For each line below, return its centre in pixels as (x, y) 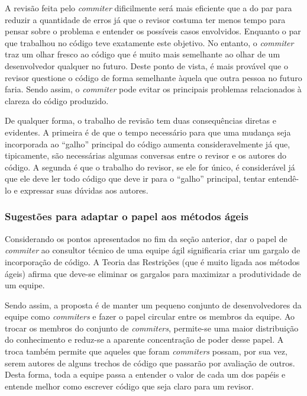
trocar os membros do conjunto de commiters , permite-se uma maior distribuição (152, 328)
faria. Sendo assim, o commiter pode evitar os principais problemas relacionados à (153, 89)
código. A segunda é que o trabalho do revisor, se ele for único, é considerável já (150, 167)
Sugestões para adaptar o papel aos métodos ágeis (127, 216)
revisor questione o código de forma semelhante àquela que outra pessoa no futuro (153, 77)
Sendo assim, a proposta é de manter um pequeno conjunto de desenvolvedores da (153, 305)
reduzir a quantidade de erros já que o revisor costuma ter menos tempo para (145, 19)
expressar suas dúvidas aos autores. (84, 190)
